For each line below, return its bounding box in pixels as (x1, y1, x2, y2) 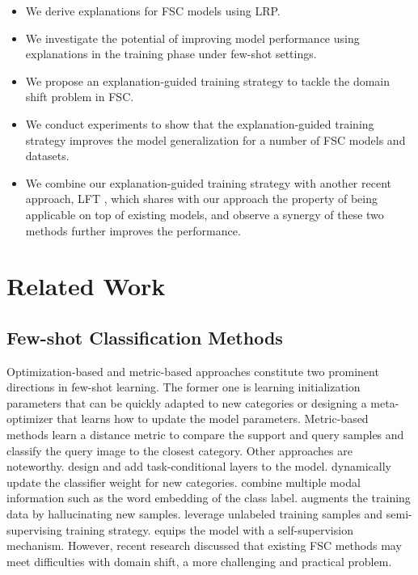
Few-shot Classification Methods (6, 324, 283, 349)
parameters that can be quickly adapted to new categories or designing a (6, 394, 367, 411)
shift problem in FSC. (25, 88, 134, 105)
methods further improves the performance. (25, 222, 241, 239)
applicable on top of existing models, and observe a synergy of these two (25, 205, 384, 222)
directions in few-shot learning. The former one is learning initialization (6, 378, 361, 395)
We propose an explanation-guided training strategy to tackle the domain (25, 72, 391, 89)
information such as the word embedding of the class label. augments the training (6, 489, 411, 506)
